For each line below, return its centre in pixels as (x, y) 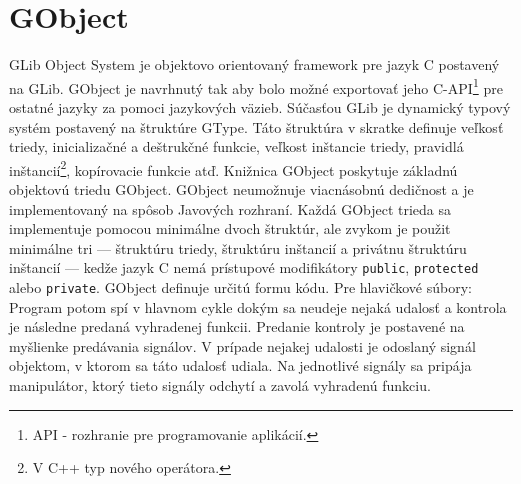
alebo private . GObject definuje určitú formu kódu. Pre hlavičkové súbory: (240, 287)
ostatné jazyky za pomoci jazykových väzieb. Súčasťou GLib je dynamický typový (260, 106)
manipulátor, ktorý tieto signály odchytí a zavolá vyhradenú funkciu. (220, 385)
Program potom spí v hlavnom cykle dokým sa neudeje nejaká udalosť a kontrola (258, 306)
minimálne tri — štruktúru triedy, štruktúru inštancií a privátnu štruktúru (238, 247)
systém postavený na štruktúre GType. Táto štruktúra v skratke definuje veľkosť (256, 126)
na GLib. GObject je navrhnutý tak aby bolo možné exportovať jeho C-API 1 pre (256, 86)
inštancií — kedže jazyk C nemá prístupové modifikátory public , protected (244, 267)
